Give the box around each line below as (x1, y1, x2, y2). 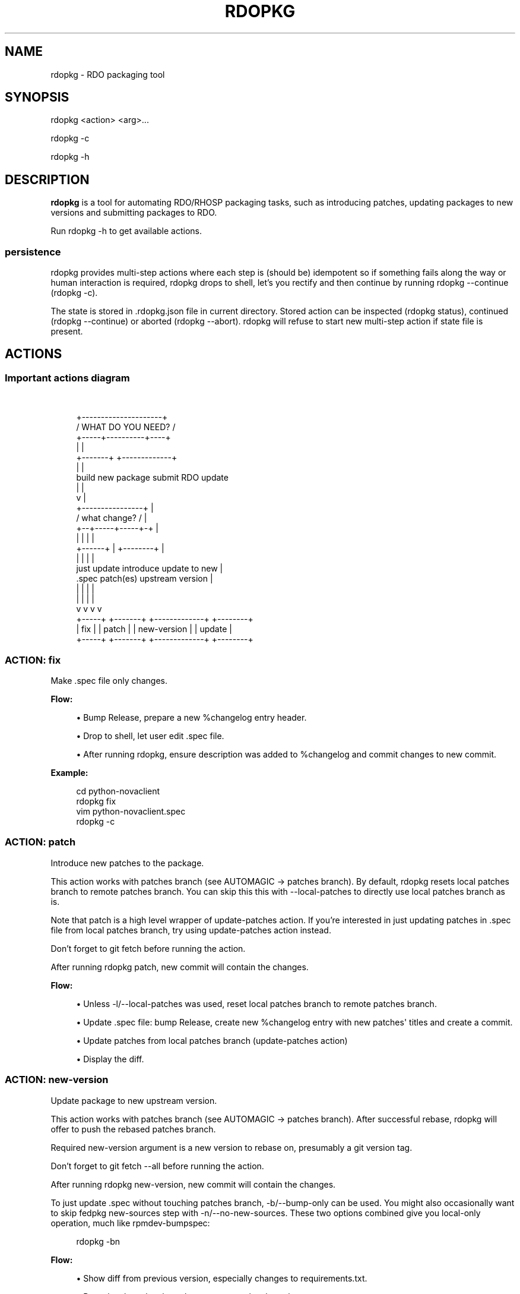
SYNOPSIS (5, 90, 69, 105)
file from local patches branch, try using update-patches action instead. (50, 924, 331, 935)
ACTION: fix (5, 654, 61, 666)
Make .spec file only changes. (50, 676, 168, 686)
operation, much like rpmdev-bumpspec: (50, 1217, 210, 1228)
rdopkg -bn (76, 1236, 121, 1246)
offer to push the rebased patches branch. (50, 1123, 216, 1134)
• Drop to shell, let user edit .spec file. (76, 731, 224, 741)
